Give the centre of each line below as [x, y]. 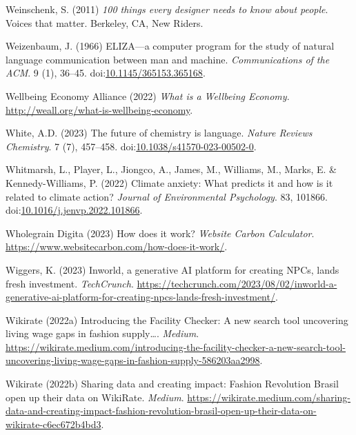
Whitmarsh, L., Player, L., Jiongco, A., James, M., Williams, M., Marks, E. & [171, 169]
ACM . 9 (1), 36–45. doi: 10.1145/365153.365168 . [106, 73]
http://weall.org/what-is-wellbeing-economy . [99, 109]
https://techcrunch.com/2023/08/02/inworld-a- [237, 283]
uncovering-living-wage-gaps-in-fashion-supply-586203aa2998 [133, 360]
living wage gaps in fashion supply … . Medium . [102, 333]
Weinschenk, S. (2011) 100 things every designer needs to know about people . [167, 9]
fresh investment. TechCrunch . [70, 283]
